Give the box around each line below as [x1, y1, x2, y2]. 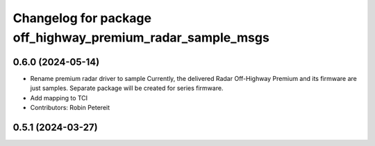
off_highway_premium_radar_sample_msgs [12, 30, 270, 45]
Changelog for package [12, 10, 152, 26]
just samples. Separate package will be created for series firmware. [30, 84, 224, 93]
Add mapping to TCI [30, 93, 88, 102]
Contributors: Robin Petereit [30, 104, 110, 112]
